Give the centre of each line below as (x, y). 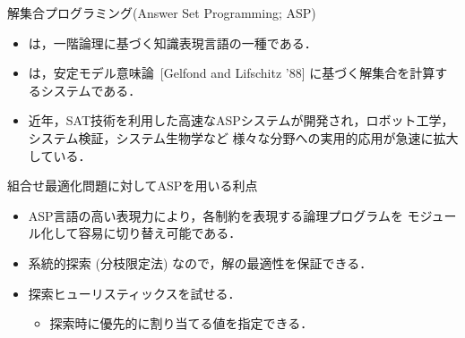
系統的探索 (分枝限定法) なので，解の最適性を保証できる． (200, 262)
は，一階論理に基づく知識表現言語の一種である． (172, 42)
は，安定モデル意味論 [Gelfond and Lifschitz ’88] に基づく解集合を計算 (232, 73)
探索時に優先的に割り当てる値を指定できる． (181, 323)
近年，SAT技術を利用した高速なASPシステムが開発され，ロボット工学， (241, 120)
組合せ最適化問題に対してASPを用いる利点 (133, 186)
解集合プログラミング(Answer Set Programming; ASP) (162, 13)
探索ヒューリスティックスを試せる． (134, 293)
